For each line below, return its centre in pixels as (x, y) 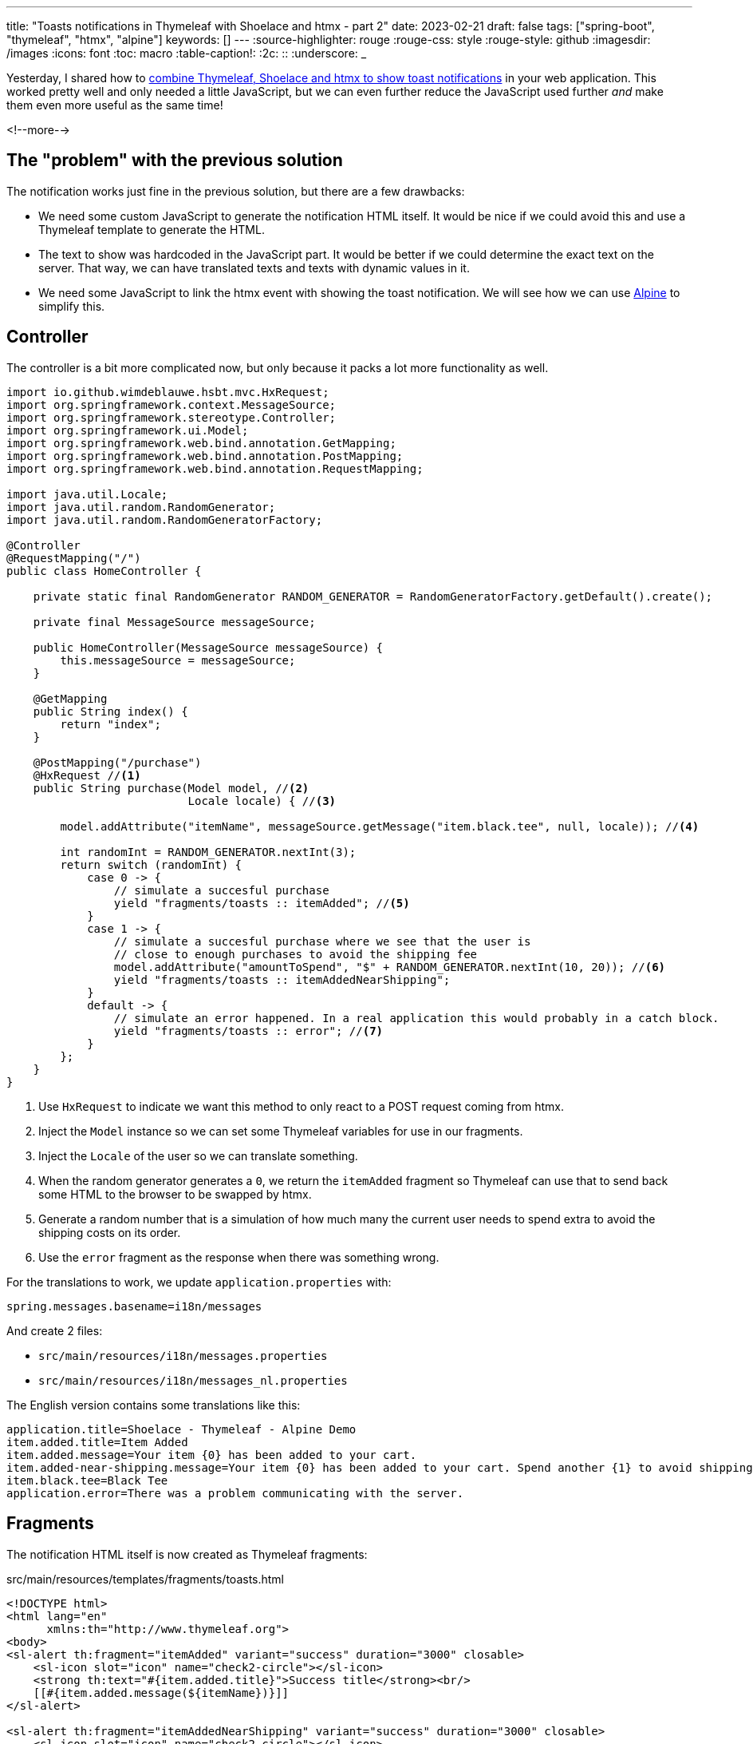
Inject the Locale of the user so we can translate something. (198, 1155)
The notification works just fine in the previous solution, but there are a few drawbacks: (236, 191)
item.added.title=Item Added (97, 1442)
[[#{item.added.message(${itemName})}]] (161, 1692)
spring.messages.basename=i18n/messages (134, 1306)
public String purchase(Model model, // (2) (171, 788)
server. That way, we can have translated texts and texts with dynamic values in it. (254, 268)
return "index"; (110, 724)
